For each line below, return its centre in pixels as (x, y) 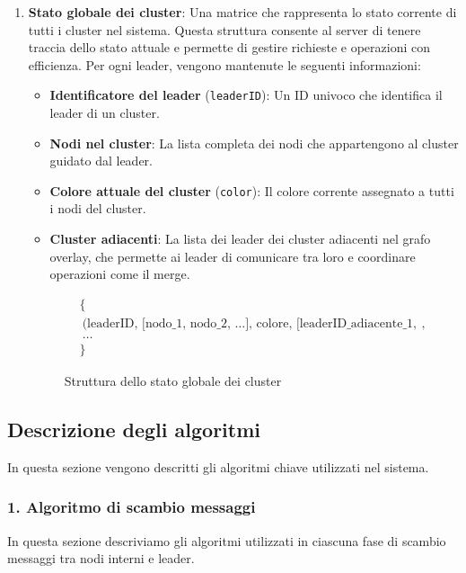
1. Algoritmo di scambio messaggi (132, 507)
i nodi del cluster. (98, 208)
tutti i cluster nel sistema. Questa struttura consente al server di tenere (224, 29)
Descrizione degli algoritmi (134, 429)
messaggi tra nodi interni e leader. (101, 558)
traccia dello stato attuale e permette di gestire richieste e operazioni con (229, 47)
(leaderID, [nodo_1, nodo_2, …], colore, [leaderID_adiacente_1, (249, 323)
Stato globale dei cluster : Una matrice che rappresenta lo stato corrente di (242, 12)
